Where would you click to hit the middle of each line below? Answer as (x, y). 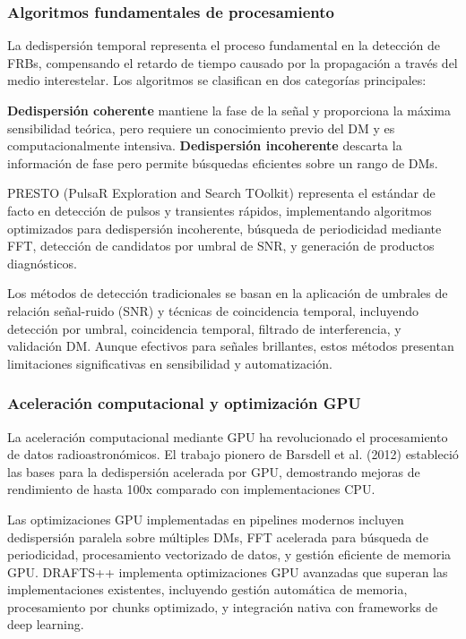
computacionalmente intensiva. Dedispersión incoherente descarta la (205, 145)
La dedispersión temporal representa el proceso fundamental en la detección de (224, 45)
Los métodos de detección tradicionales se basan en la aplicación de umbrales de (228, 293)
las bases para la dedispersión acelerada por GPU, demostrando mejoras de (214, 471)
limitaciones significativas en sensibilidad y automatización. (170, 363)
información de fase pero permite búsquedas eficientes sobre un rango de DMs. (223, 162)
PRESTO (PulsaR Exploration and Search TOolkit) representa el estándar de (221, 193)
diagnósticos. (42, 263)
